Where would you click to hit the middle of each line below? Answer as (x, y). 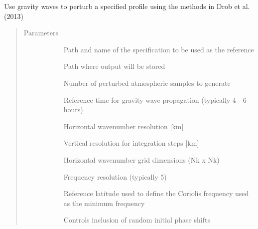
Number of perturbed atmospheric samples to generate (147, 83)
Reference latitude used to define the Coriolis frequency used (156, 193)
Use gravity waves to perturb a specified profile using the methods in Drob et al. (127, 6)
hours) (73, 110)
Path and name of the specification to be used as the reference (159, 49)
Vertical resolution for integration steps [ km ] (131, 143)
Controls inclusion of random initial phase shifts (137, 220)
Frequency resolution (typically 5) (115, 176)
